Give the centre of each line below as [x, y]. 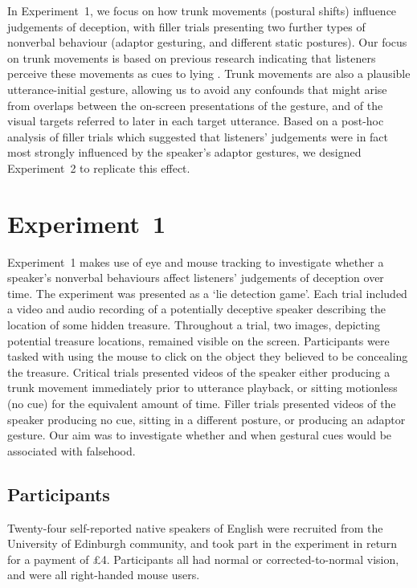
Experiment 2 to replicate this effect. [99, 167]
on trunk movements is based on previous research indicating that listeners [192, 57]
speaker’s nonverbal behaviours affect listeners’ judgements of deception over [196, 278]
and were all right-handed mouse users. [104, 575]
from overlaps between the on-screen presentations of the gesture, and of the [195, 105]
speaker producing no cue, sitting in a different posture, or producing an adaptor [206, 419]
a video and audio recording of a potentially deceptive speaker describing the [196, 309]
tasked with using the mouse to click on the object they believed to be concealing [208, 356]
